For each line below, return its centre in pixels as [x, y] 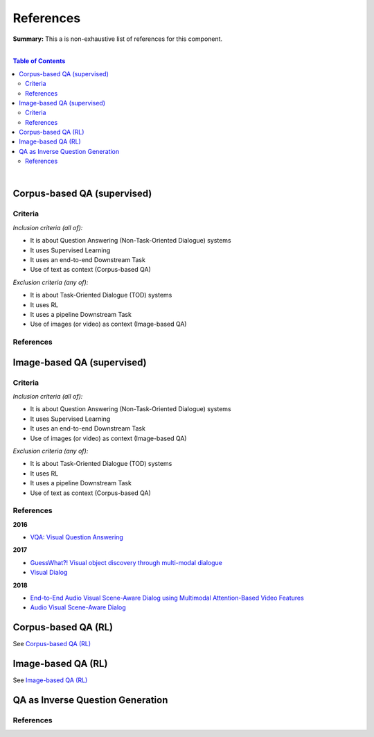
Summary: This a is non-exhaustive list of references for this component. [118, 39]
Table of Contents [39, 61]
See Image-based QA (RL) [50, 680]
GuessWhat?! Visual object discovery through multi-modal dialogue [126, 562]
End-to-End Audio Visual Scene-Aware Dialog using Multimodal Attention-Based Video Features [167, 598]
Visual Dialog [49, 573]
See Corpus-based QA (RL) [52, 644]
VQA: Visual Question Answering [77, 537]
